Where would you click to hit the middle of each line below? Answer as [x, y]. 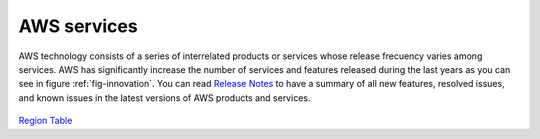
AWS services [78, 26]
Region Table [45, 121]
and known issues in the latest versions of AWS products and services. [164, 97]
